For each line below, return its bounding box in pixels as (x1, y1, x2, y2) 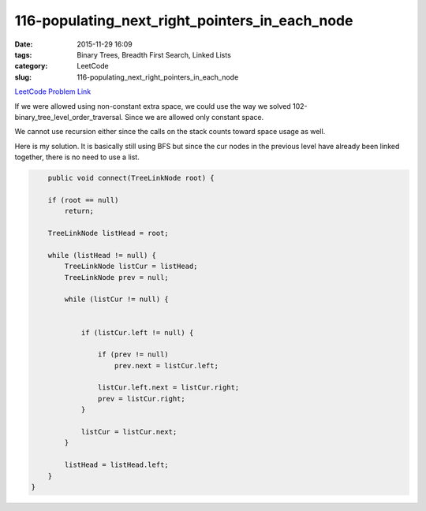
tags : (14, 50, 32, 59)
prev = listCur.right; (97, 394, 185, 403)
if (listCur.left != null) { (80, 328, 194, 337)
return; (64, 207, 95, 216)
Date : (14, 39, 33, 49)
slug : (14, 72, 32, 82)
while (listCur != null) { (64, 295, 169, 304)
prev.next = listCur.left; (114, 361, 219, 370)
